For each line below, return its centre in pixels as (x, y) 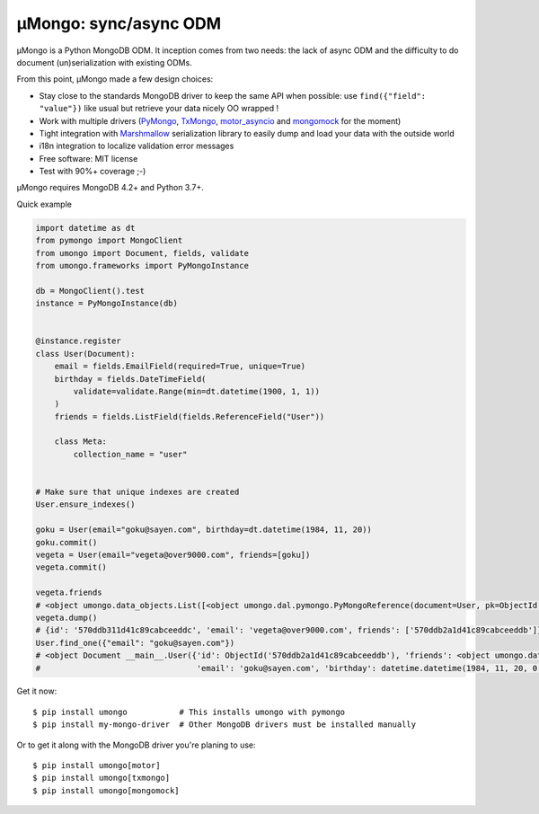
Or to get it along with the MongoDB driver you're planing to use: (136, 745)
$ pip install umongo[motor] (97, 765)
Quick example (44, 204)
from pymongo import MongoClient (109, 241)
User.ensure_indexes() (85, 504)
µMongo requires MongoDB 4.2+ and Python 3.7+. (110, 188)
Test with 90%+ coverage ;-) (93, 172)
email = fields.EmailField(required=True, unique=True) (180, 367)
